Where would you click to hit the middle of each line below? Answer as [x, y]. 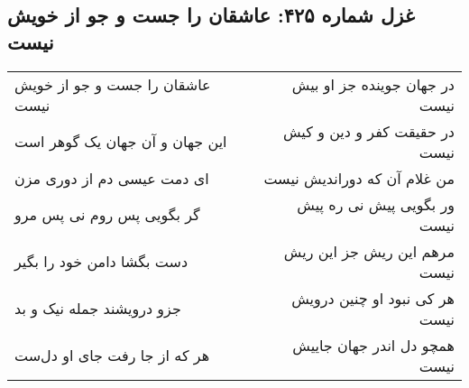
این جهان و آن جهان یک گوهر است [121, 142]
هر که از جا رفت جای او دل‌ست [112, 356]
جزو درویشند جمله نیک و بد [98, 309]
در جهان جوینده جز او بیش [373, 84]
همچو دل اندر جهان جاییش [373, 345]
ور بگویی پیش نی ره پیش [376, 204]
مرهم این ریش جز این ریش [369, 251]
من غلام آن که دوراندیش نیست [359, 178]
